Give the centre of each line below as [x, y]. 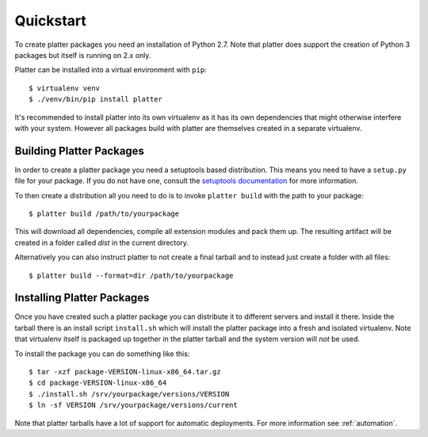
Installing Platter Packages [82, 298]
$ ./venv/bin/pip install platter [96, 100]
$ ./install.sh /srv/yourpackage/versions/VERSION [129, 394]
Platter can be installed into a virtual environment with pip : [111, 70]
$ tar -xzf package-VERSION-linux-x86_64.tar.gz [125, 372]
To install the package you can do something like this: [102, 354]
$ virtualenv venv [65, 88]
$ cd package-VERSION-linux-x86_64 [98, 383]
